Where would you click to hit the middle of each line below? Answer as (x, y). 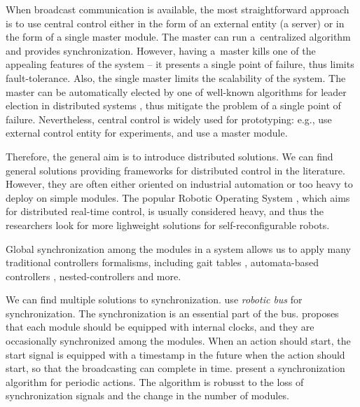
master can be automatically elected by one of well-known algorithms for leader (176, 91)
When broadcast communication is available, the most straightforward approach (178, 9)
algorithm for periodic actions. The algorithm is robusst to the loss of (155, 381)
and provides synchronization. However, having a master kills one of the (161, 50)
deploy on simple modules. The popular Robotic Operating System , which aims (178, 197)
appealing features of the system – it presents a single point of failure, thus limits (180, 64)
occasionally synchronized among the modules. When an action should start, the (178, 341)
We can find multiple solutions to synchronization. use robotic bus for (154, 299)
